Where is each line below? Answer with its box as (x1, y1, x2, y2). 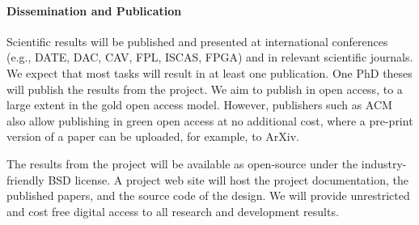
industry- (361, 155, 407, 172)
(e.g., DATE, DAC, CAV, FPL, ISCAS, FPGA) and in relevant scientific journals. (6, 49, 413, 66)
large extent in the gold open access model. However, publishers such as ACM (6, 96, 392, 113)
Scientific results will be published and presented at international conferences (6, 32, 388, 49)
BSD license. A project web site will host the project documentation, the (48, 171, 408, 188)
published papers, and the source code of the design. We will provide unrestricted (6, 187, 410, 204)
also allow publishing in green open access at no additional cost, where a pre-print (6, 112, 413, 129)
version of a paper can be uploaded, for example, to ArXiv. (6, 128, 299, 145)
